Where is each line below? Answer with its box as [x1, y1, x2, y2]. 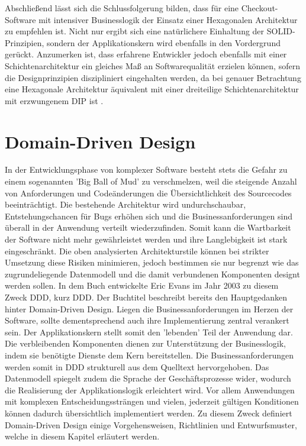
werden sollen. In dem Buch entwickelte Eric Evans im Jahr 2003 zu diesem [5, 279, 279, 292]
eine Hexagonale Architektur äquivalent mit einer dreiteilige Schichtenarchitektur [5, 83, 299, 95]
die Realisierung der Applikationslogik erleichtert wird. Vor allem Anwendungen [5, 383, 295, 396]
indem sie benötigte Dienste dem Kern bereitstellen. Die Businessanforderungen [5, 348, 294, 361]
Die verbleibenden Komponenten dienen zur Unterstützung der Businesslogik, [5, 337, 286, 350]
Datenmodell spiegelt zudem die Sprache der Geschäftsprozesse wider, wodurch [5, 372, 291, 384]
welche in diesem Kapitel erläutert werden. [5, 430, 160, 442]
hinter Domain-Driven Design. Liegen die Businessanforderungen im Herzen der [5, 302, 294, 315]
